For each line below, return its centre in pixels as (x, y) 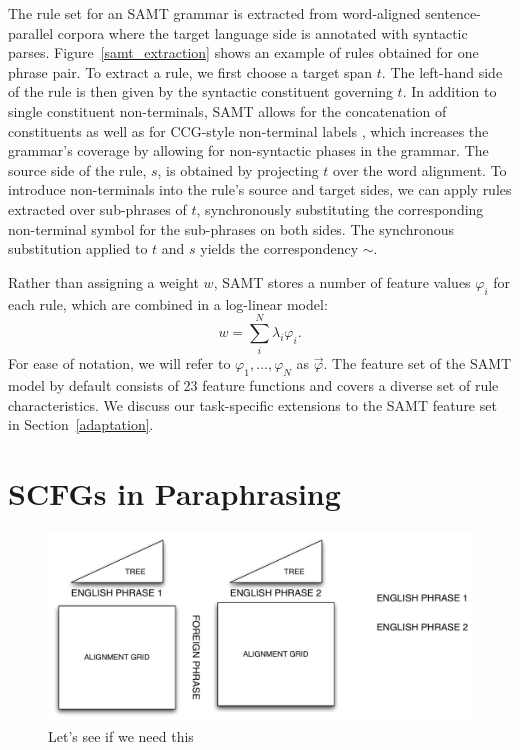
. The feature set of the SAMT (417, 363)
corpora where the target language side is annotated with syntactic (262, 32)
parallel (31, 32)
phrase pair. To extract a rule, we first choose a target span (190, 71)
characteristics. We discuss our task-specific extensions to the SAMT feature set (252, 404)
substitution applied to (78, 248)
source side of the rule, (77, 169)
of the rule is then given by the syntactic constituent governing (200, 91)
